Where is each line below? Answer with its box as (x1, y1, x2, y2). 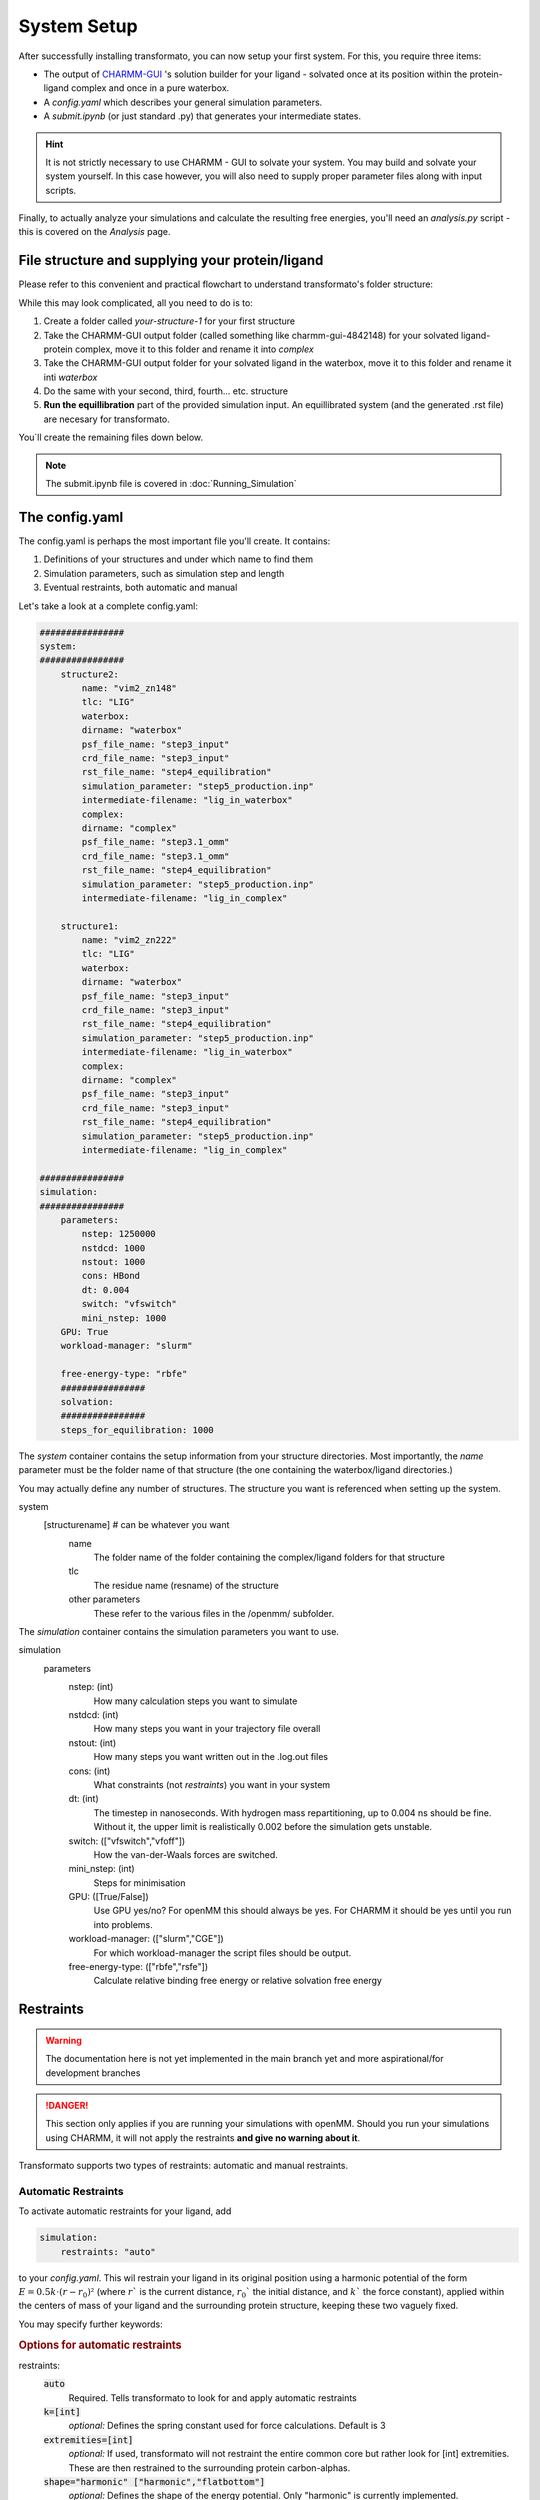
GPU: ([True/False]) (68, 1891, 149, 1903)
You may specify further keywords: (18, 2318, 164, 2330)
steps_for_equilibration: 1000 (60, 1424, 214, 1435)
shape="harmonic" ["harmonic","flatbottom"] (43, 2476, 266, 2488)
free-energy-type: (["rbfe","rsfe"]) (68, 1961, 209, 1973)
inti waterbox (43, 371, 98, 383)
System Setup (18, 15, 139, 37)
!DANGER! (45, 2100, 89, 2111)
